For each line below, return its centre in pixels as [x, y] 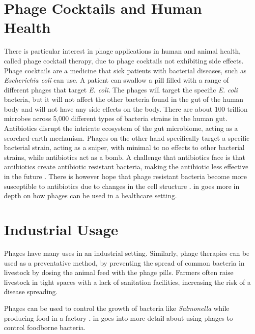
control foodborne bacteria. [45, 327]
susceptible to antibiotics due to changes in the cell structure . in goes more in [122, 186]
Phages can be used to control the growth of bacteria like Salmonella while [117, 308]
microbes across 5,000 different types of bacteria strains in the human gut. [116, 118]
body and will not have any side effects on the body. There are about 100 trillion [126, 108]
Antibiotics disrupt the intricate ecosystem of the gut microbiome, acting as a [121, 128]
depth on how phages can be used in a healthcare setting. [90, 196]
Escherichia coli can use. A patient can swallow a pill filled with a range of [116, 80]
